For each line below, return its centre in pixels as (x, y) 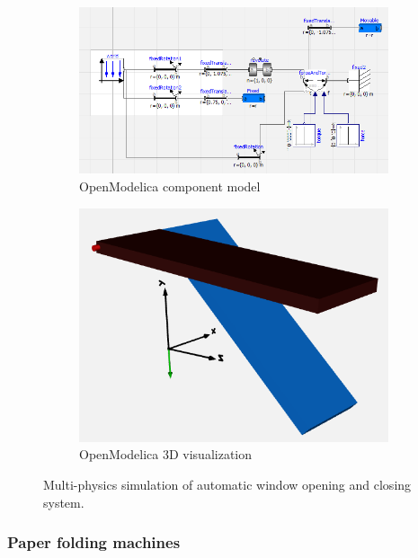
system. (64, 502)
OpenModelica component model (170, 186)
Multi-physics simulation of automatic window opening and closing (227, 485)
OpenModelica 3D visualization (166, 454)
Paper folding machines (94, 542)
